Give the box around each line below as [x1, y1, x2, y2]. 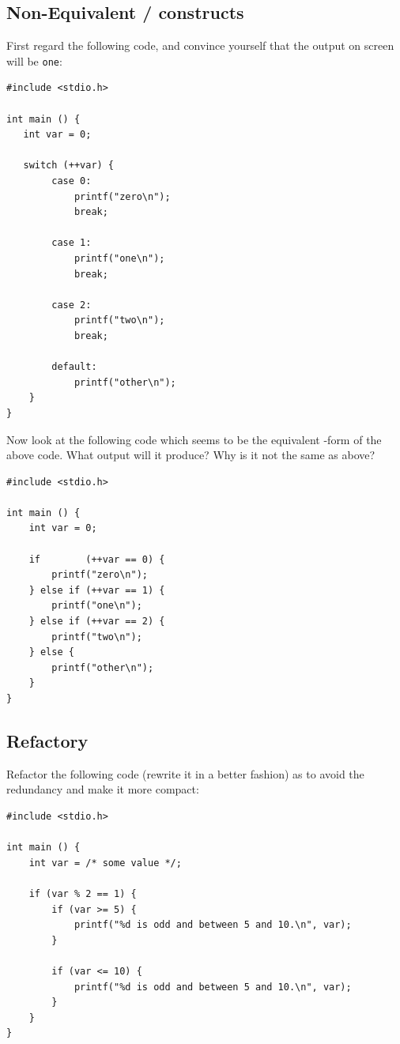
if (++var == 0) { [28, 553, 165, 565]
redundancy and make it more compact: [6, 781, 199, 797]
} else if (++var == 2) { [28, 616, 165, 628]
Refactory [6, 729, 89, 752]
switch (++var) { [23, 160, 115, 171]
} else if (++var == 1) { [28, 584, 165, 596]
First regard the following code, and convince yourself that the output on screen [6, 37, 394, 54]
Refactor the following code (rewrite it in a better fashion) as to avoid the [6, 765, 364, 782]
